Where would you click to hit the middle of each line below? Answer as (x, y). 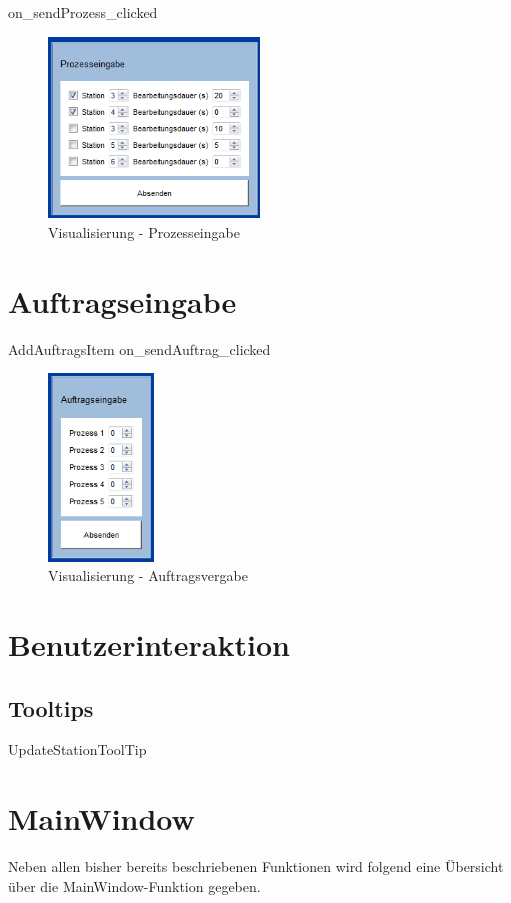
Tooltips (51, 707)
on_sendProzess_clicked (83, 12)
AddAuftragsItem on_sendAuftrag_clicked (139, 348)
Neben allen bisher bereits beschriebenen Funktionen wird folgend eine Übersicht (256, 866)
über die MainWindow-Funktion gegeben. (134, 885)
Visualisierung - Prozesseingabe (144, 231)
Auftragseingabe (122, 300)
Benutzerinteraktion (149, 644)
